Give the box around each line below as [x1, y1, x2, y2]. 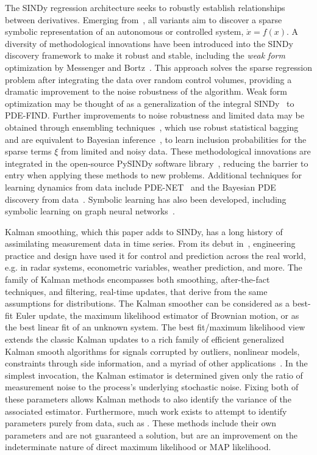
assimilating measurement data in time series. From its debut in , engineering [5, 237, 296, 250]
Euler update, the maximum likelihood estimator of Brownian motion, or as [15, 308, 299, 321]
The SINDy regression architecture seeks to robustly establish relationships [5, 1, 285, 13]
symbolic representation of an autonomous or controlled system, [5, 25, 244, 38]
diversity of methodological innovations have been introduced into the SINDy [5, 37, 293, 49]
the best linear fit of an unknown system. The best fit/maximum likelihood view [5, 321, 305, 333]
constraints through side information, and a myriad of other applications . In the [5, 357, 308, 369]
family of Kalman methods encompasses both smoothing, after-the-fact [5, 273, 270, 286]
